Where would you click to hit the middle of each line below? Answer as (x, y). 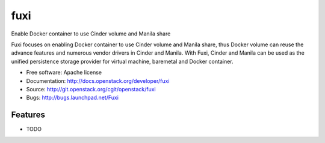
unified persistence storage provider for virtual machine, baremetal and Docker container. (122, 61)
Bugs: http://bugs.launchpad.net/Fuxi (72, 98)
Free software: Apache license (64, 73)
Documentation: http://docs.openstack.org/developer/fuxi (98, 81)
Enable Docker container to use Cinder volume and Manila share (91, 34)
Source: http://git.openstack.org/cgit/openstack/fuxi (91, 89)
